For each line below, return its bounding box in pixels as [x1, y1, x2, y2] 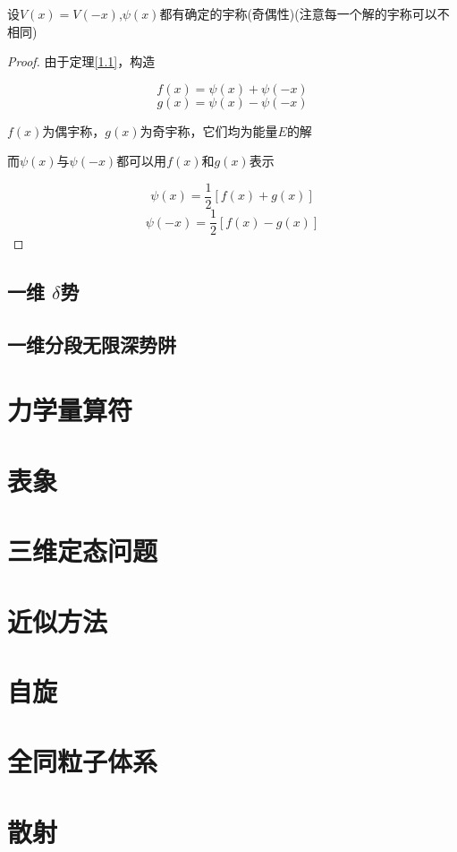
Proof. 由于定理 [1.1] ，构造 [7, 52, 156, 71]
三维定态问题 [7, 532, 158, 569]
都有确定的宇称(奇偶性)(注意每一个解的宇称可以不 [159, 4, 450, 22]
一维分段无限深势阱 [7, 330, 176, 357]
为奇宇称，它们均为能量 [140, 121, 278, 140]
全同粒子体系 [7, 743, 158, 779]
